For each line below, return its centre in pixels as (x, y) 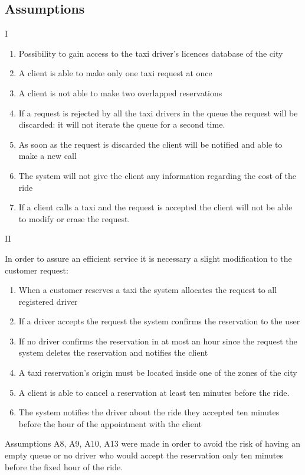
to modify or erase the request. (74, 218)
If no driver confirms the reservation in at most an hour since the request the (158, 341)
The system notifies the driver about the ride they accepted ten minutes (149, 412)
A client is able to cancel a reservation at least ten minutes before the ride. (154, 392)
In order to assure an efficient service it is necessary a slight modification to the (148, 258)
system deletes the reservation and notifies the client (113, 352)
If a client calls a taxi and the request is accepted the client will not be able (155, 207)
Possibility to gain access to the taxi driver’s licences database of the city (151, 53)
